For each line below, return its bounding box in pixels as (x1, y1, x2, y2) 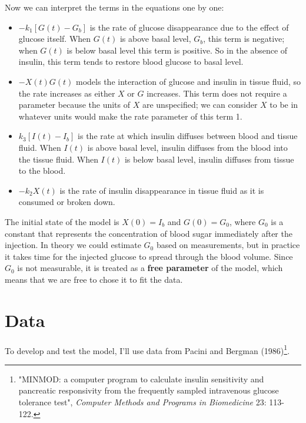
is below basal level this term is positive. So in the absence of (66, 44, 288, 56)
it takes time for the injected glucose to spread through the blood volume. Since (5, 250, 293, 262)
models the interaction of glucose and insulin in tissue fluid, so (76, 75, 301, 87)
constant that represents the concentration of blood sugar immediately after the (5, 227, 292, 239)
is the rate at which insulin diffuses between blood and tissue (78, 130, 298, 142)
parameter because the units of (18, 98, 131, 111)
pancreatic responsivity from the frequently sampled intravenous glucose (18, 384, 279, 396)
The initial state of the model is (5, 215, 119, 227)
